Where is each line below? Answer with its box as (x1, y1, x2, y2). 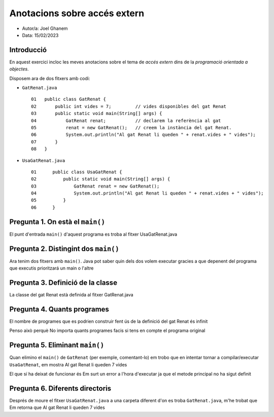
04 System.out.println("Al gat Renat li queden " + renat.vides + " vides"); (31, 191, 264, 196)
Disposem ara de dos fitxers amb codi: (9, 75, 90, 81)
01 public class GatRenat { (31, 96, 107, 102)
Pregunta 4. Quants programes (9, 305, 109, 314)
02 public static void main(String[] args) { (31, 176, 170, 182)
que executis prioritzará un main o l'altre (9, 265, 94, 271)
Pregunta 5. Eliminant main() (9, 341, 105, 350)
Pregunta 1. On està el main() (9, 217, 106, 226)
